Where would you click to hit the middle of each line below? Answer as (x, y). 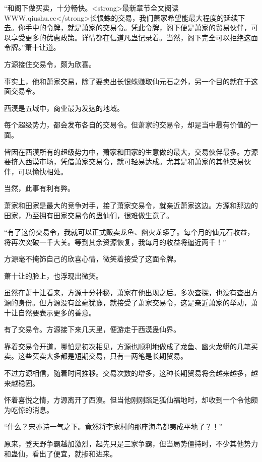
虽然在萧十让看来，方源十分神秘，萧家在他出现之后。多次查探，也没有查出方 (131, 292)
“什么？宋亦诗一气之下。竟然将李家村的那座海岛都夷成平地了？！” (113, 426)
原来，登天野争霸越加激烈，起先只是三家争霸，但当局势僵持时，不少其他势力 (131, 443)
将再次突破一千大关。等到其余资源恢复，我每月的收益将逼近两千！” (115, 242)
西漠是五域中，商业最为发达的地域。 (64, 108)
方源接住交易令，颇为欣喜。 (50, 64)
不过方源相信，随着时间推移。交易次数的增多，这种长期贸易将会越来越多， (127, 373)
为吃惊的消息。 (29, 409)
